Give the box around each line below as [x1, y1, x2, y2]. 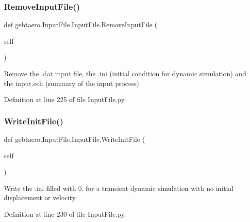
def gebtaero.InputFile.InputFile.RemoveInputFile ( [4, 19, 157, 30]
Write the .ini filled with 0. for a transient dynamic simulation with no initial [4, 183, 233, 193]
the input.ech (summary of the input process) [4, 78, 139, 88]
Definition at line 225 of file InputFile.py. [4, 94, 126, 104]
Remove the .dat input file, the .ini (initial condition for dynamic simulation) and [4, 68, 246, 78]
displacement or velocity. [4, 192, 77, 203]
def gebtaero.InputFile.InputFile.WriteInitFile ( [4, 134, 145, 144]
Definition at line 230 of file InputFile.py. [4, 208, 126, 219]
